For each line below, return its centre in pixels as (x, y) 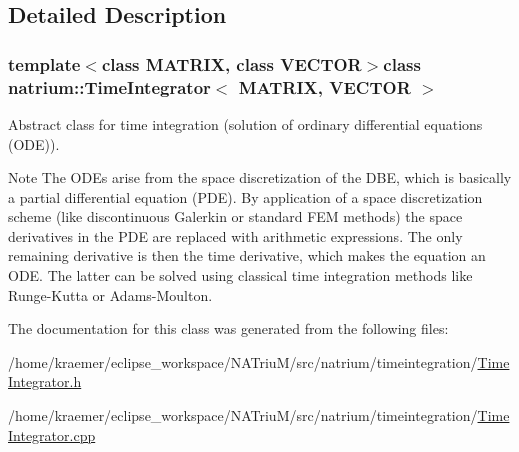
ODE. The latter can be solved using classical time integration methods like (240, 275)
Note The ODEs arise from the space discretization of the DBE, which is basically (260, 177)
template (44, 63)
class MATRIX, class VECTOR (231, 63)
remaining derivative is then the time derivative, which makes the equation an (247, 255)
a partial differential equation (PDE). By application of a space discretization (245, 196)
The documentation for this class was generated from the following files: (228, 328)
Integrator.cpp (52, 434)
